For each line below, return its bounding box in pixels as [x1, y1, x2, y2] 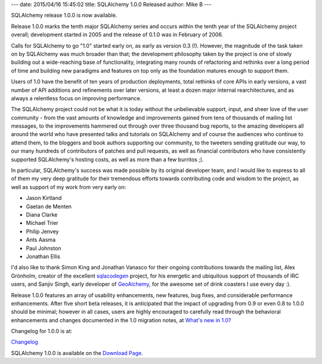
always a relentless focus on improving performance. [11, 94, 142, 101]
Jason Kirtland [26, 195, 62, 202]
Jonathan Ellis [26, 252, 61, 260]
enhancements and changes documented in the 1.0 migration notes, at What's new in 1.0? [11, 316, 231, 323]
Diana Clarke [26, 211, 58, 218]
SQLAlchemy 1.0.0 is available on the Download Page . [11, 349, 143, 356]
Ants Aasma [26, 236, 56, 243]
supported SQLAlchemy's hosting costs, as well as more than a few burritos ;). [11, 156, 204, 163]
